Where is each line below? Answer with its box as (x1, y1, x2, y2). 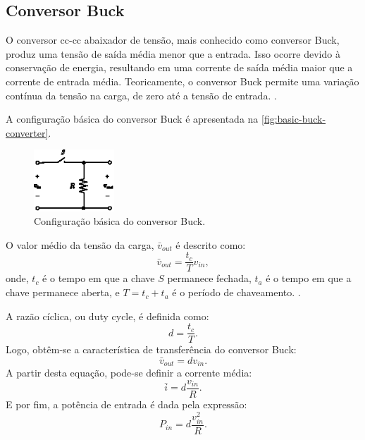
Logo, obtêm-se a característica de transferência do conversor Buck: (6, 342, 297, 357)
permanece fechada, (167, 271, 252, 286)
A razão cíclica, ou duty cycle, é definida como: (6, 308, 209, 323)
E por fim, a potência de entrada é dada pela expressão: (6, 397, 247, 412)
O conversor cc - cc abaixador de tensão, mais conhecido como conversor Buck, (6, 32, 340, 47)
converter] (6, 125, 49, 140)
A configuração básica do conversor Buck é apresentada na (6, 111, 259, 126)
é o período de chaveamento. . (172, 285, 301, 300)
